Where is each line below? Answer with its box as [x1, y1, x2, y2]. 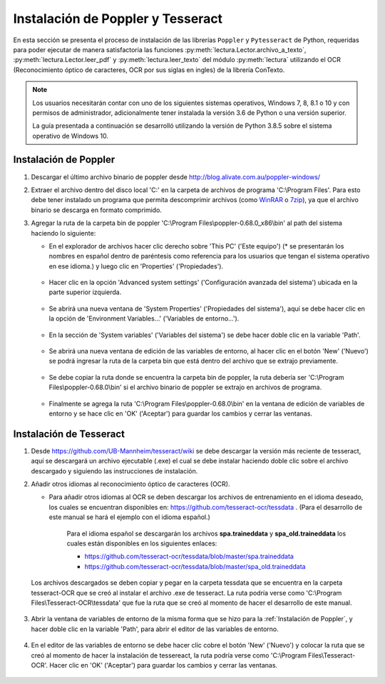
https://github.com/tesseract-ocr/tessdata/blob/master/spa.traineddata [84, 552, 294, 560]
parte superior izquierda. [48, 288, 122, 296]
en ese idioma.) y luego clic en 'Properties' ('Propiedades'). [48, 261, 224, 271]
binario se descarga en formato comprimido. [31, 206, 162, 214]
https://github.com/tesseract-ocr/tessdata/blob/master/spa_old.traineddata [84, 562, 306, 570]
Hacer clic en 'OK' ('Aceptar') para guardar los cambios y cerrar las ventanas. [48, 660, 278, 669]
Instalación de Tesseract [13, 428, 125, 440]
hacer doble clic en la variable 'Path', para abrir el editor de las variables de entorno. [31, 625, 279, 633]
